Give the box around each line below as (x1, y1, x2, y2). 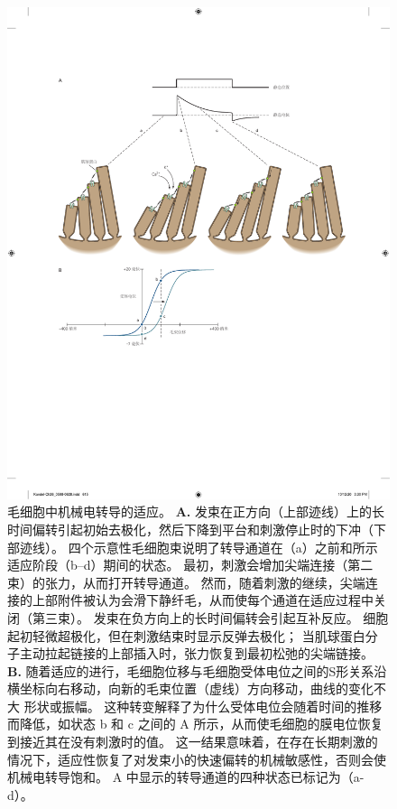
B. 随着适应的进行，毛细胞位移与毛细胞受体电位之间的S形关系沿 (7, 661, 387, 680)
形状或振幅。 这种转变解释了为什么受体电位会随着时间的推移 (23, 696, 383, 715)
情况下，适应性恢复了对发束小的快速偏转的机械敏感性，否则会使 (7, 749, 386, 768)
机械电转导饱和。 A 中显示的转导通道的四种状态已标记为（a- (7, 767, 365, 786)
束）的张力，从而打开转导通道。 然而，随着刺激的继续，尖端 (7, 572, 365, 591)
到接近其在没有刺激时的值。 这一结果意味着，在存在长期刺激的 (7, 732, 378, 751)
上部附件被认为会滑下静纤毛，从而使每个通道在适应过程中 (32, 590, 374, 609)
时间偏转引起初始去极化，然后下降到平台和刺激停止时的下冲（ (7, 519, 374, 538)
